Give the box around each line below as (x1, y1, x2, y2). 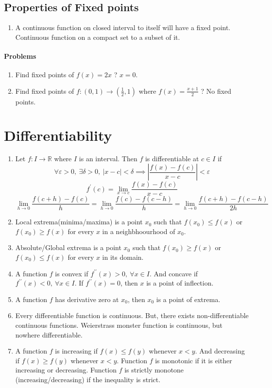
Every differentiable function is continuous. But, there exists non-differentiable (15, 310, 249, 321)
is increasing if (55, 346, 98, 356)
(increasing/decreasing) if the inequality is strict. (15, 374, 161, 384)
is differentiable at (145, 153, 199, 163)
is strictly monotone (124, 365, 184, 375)
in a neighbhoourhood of (102, 226, 175, 236)
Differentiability (4, 125, 112, 145)
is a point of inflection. (146, 278, 214, 288)
